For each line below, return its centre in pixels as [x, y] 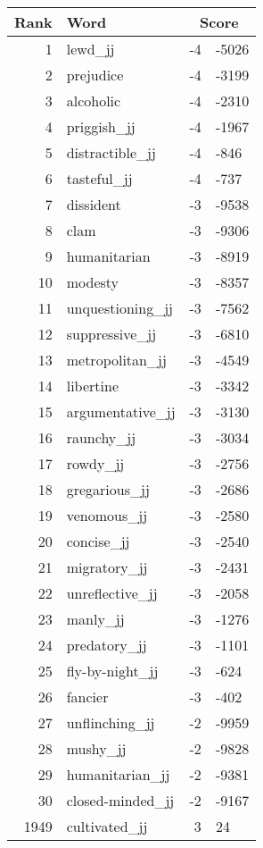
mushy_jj [96, 748]
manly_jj [95, 619]
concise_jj [98, 541]
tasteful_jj [99, 178]
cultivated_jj [107, 826]
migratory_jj [107, 567]
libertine [92, 386]
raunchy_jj [101, 437]
